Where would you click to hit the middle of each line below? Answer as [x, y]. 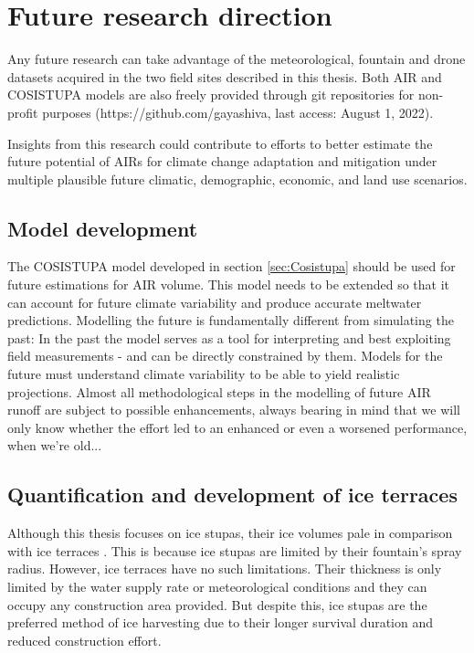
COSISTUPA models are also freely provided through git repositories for [211, 95]
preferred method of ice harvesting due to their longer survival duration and [221, 622]
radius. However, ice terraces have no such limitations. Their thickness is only [225, 569]
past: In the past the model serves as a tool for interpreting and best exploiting [229, 337]
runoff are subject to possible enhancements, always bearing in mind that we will [234, 410]
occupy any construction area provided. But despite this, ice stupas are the [217, 604]
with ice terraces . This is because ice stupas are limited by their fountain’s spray [235, 550]
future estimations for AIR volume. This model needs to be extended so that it [229, 284]
